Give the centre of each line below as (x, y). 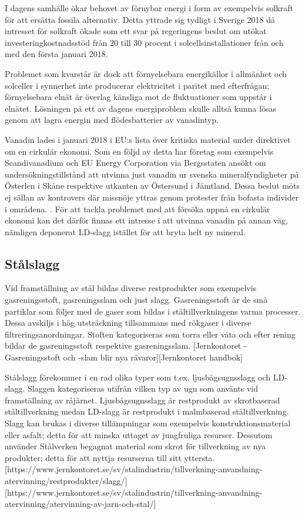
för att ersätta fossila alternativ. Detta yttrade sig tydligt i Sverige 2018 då (140, 19)
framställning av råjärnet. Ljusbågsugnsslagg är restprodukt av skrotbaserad (143, 400)
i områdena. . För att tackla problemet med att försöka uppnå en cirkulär (138, 208)
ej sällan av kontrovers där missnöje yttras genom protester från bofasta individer (152, 197)
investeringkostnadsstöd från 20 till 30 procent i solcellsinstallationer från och (144, 42)
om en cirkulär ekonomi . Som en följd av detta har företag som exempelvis (139, 151)
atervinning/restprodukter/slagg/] (66, 480)
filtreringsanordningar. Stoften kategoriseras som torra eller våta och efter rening (150, 334)
